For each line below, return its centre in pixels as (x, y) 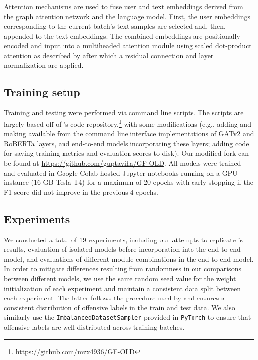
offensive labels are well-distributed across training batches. (94, 327)
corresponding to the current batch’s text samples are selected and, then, (115, 26)
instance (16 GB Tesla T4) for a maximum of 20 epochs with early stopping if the (129, 182)
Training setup (42, 91)
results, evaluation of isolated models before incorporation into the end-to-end (122, 249)
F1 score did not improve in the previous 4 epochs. (81, 192)
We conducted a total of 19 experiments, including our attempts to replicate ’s (124, 239)
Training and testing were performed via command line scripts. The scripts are (124, 112)
